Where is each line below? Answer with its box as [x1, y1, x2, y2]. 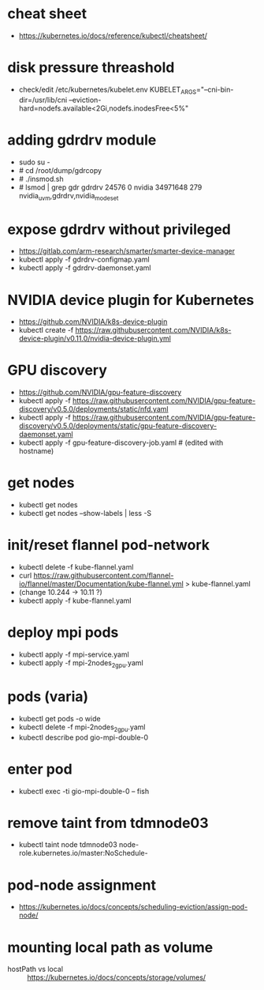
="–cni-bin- [195, 85, 234, 94]
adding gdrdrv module [7, 131, 157, 149]
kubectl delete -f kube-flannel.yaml [18, 563, 134, 572]
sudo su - [18, 157, 50, 167]
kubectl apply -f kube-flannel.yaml [18, 596, 132, 605]
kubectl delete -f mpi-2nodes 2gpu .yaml [18, 722, 146, 733]
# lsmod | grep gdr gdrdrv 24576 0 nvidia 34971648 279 [18, 183, 203, 192]
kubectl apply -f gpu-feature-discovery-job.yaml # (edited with [18, 438, 224, 447]
